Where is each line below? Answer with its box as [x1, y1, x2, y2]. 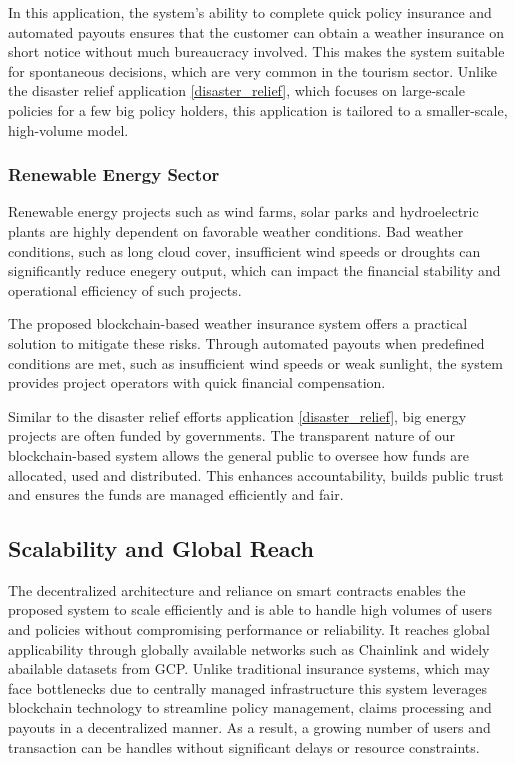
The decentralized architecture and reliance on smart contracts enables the [8, 579, 466, 600]
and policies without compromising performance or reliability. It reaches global [8, 619, 490, 640]
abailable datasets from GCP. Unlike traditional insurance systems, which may [8, 658, 490, 679]
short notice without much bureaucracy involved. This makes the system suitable [8, 41, 505, 62]
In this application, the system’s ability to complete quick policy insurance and [8, 2, 492, 22]
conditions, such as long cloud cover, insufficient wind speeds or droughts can [8, 240, 481, 261]
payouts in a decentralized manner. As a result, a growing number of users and [8, 717, 491, 738]
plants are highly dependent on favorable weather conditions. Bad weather [8, 220, 464, 241]
